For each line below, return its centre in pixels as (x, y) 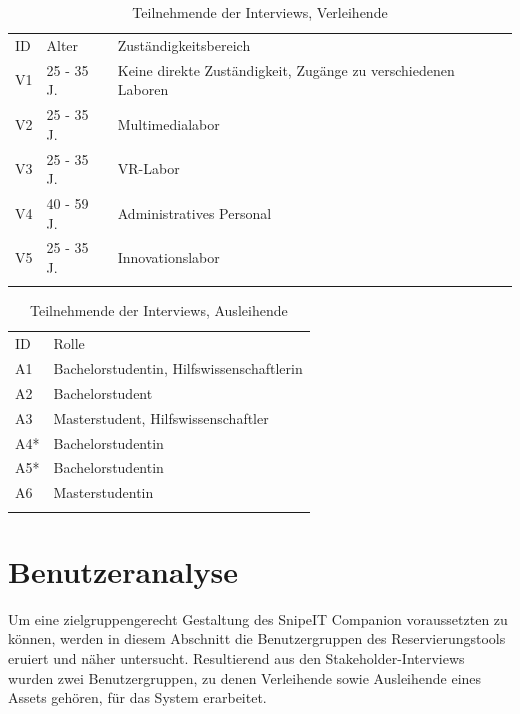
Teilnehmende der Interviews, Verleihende (260, 12)
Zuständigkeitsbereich (184, 44)
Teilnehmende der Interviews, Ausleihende (159, 310)
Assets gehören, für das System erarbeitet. (137, 697)
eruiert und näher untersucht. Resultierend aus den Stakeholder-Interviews (236, 657)
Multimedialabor (168, 123)
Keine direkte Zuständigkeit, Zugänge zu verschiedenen (286, 69)
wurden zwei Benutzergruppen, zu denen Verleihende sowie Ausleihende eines (245, 677)
